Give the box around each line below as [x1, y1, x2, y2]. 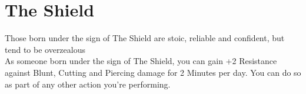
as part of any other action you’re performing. [5, 78, 171, 90]
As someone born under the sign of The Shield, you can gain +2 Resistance [5, 55, 277, 67]
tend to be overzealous [5, 43, 85, 55]
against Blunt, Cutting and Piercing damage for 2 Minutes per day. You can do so [5, 66, 301, 78]
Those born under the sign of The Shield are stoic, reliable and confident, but [5, 32, 285, 44]
